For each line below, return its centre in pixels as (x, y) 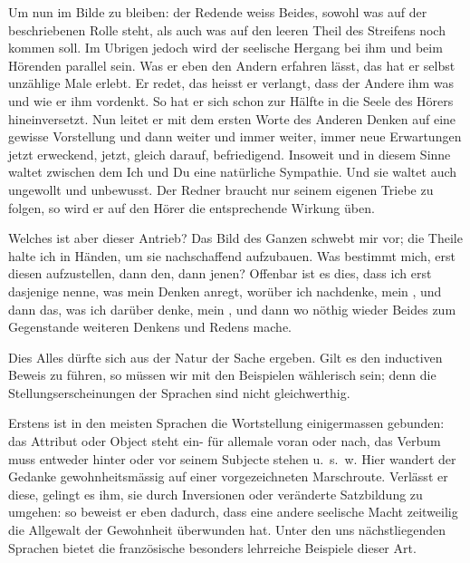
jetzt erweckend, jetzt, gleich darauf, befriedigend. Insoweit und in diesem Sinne (230, 154)
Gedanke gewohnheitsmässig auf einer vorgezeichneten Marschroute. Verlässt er (228, 476)
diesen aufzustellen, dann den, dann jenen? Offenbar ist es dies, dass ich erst (220, 273)
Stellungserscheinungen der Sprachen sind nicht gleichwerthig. (179, 392)
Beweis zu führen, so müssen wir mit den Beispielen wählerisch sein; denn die (222, 375)
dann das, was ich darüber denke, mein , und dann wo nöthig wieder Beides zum (232, 309)
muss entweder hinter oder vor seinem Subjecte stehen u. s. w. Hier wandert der (232, 458)
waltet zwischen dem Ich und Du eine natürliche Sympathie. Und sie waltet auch (233, 172)
